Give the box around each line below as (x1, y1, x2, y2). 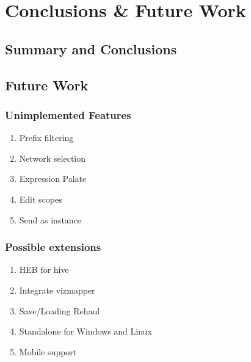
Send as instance (19, 213, 82, 226)
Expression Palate (19, 172, 87, 185)
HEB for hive (19, 263, 69, 276)
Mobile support (19, 345, 77, 358)
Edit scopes (19, 192, 62, 205)
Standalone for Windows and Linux (19, 325, 152, 338)
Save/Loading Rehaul (19, 304, 100, 317)
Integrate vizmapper (19, 283, 95, 296)
